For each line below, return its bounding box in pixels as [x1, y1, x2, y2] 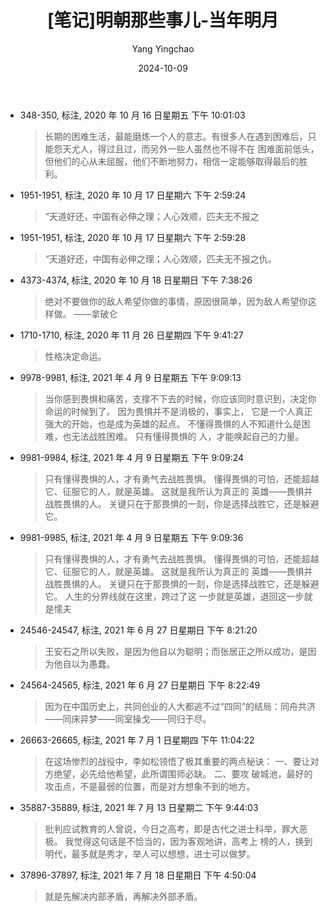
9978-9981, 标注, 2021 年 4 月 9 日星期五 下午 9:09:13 [19, 371, 242, 383]
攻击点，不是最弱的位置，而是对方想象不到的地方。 [44, 780, 256, 792]
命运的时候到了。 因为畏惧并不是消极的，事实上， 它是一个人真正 [44, 405, 313, 417]
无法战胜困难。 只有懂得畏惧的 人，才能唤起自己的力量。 [71, 430, 305, 442]
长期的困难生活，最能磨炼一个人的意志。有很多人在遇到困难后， [44, 130, 308, 142]
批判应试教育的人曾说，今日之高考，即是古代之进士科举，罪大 [44, 822, 300, 835]
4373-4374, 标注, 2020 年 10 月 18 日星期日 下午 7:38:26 [19, 274, 253, 286]
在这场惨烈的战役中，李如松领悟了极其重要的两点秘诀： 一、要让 [44, 755, 311, 767]
